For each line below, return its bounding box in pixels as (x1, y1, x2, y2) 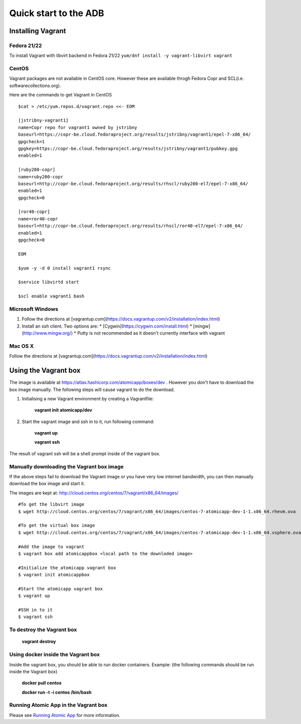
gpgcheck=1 (18, 139, 45, 144)
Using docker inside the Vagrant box (9, 651, 100, 658)
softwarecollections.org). (9, 82, 61, 88)
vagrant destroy (22, 639, 56, 645)
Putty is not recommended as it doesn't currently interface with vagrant (77, 330, 225, 336)
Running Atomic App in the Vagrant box (9, 701, 108, 708)
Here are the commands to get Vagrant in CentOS (9, 92, 112, 98)
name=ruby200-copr (18, 174, 64, 179)
